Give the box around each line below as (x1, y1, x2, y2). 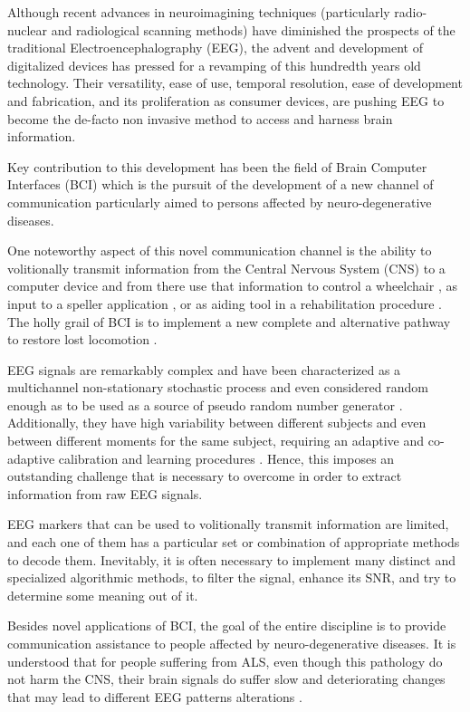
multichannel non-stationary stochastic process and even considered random (7, 378, 428, 397)
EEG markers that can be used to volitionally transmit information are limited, (7, 515, 449, 534)
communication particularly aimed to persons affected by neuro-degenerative (7, 192, 432, 211)
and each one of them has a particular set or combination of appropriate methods (7, 533, 460, 552)
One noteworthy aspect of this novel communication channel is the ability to (7, 241, 432, 260)
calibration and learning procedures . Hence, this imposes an (58, 448, 395, 467)
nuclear (7, 20, 47, 39)
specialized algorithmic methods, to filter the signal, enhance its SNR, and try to (7, 568, 456, 587)
